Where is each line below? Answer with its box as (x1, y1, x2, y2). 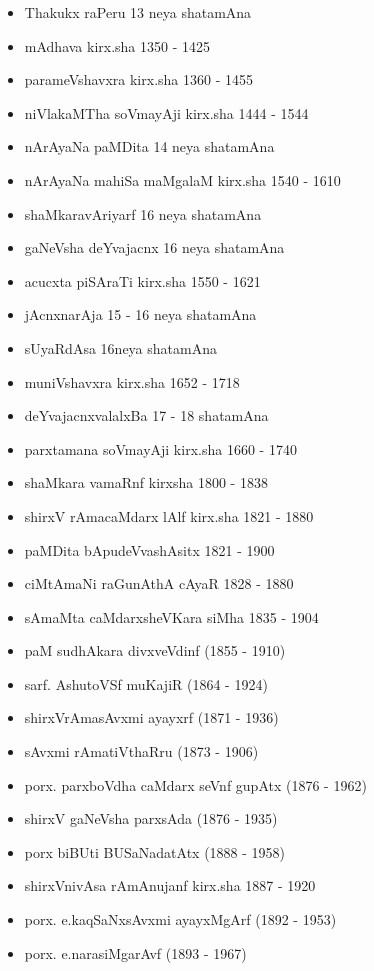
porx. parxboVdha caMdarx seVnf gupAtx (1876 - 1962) (24, 774, 367, 795)
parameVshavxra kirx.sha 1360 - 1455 (24, 69, 253, 90)
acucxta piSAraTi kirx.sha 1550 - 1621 (24, 270, 261, 291)
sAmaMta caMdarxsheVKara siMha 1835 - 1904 (24, 606, 319, 627)
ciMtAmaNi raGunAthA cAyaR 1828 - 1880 (24, 573, 294, 594)
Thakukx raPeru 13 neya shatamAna (24, 2, 252, 22)
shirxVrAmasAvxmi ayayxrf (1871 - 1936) (24, 707, 279, 728)
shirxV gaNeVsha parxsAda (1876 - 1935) (24, 808, 278, 829)
